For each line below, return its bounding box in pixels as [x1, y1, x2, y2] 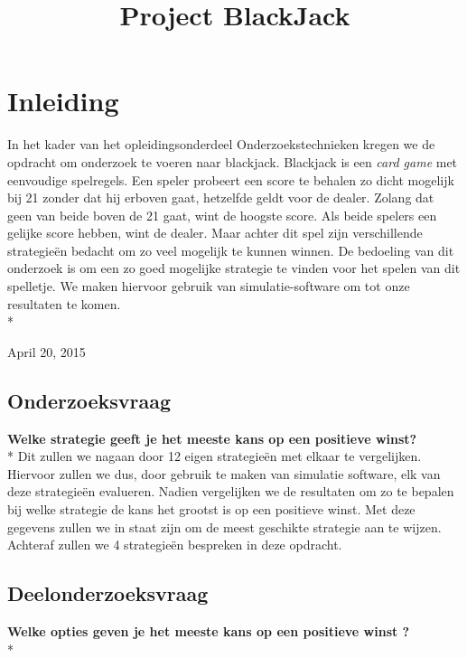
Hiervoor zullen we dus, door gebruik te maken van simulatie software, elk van [7, 464, 441, 483]
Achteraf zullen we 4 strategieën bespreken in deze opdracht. [7, 535, 342, 554]
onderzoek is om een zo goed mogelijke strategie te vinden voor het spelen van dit [7, 258, 461, 277]
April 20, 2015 [7, 342, 86, 361]
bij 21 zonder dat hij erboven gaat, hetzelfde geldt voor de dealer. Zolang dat [7, 188, 434, 207]
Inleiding [7, 82, 119, 119]
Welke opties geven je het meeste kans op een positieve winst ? [7, 622, 410, 640]
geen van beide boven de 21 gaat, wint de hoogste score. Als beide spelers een [7, 205, 437, 224]
